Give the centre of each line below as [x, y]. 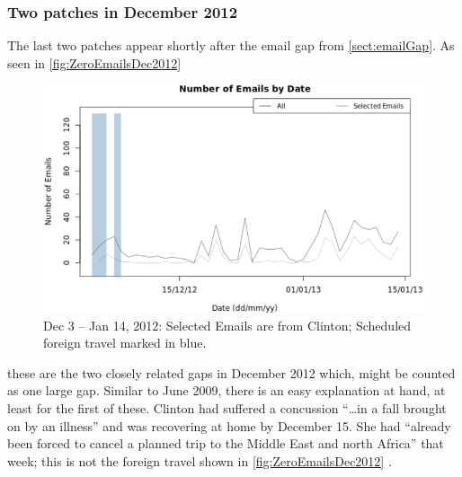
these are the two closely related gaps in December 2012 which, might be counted [231, 372]
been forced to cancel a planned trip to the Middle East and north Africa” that [226, 443]
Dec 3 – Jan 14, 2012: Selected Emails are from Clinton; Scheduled [227, 325]
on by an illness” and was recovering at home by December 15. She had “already [229, 425]
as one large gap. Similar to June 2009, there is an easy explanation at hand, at [227, 390]
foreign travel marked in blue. [125, 343]
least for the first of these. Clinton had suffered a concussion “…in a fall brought [227, 407]
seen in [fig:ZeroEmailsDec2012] [94, 62]
